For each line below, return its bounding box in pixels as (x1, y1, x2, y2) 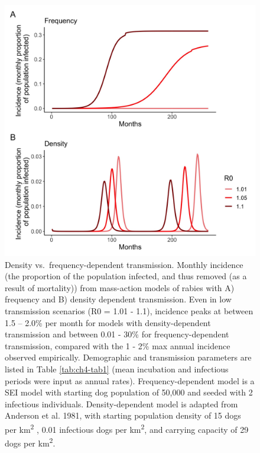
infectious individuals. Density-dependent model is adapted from (5, 397, 238, 410)
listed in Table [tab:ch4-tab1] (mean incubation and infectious (5, 362, 229, 375)
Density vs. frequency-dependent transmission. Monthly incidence (5, 258, 243, 270)
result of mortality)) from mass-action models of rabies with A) (5, 281, 235, 294)
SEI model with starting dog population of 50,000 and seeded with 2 (5, 386, 253, 398)
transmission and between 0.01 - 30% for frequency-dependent (5, 328, 229, 340)
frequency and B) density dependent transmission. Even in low (5, 293, 232, 305)
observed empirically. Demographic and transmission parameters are (5, 351, 252, 363)
